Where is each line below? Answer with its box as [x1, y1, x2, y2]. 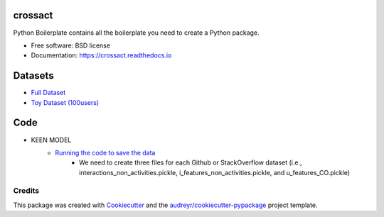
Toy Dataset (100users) [31, 98, 100, 106]
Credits [13, 186, 39, 196]
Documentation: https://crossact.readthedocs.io [31, 51, 172, 60]
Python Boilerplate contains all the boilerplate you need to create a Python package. [13, 28, 260, 37]
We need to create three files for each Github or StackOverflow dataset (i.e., [79, 158, 302, 167]
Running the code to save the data [55, 148, 156, 157]
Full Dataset [31, 89, 66, 97]
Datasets [13, 69, 54, 82]
